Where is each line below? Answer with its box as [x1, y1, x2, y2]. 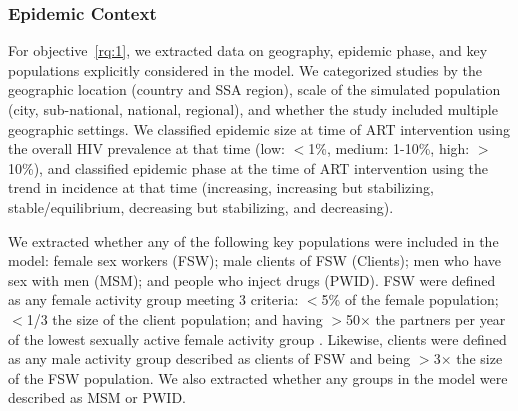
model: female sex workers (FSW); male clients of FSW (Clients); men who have [8, 250, 502, 271]
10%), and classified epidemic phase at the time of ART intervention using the [8, 157, 489, 178]
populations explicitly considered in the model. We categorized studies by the [8, 59, 483, 80]
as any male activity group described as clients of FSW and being [8, 348, 411, 369]
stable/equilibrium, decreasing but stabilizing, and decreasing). [8, 196, 394, 217]
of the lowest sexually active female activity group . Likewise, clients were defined [8, 328, 507, 349]
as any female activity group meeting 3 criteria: [8, 289, 299, 310]
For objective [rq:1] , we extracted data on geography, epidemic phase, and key [8, 40, 488, 61]
